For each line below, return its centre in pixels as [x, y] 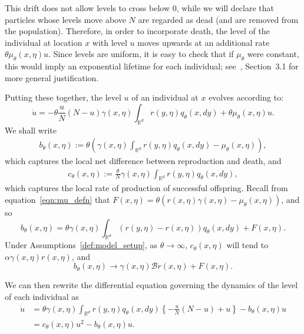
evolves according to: [246, 97]
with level [110, 42]
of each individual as [42, 297]
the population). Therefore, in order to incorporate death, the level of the [137, 31]
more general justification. [52, 77]
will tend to [247, 245]
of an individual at [165, 97]
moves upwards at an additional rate [204, 42]
